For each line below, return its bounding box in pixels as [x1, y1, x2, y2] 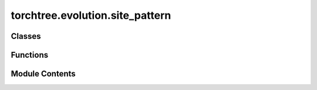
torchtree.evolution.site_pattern [11, 9, 171, 22]
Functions [11, 50, 49, 60]
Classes [11, 31, 41, 41]
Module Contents [11, 69, 76, 79]
